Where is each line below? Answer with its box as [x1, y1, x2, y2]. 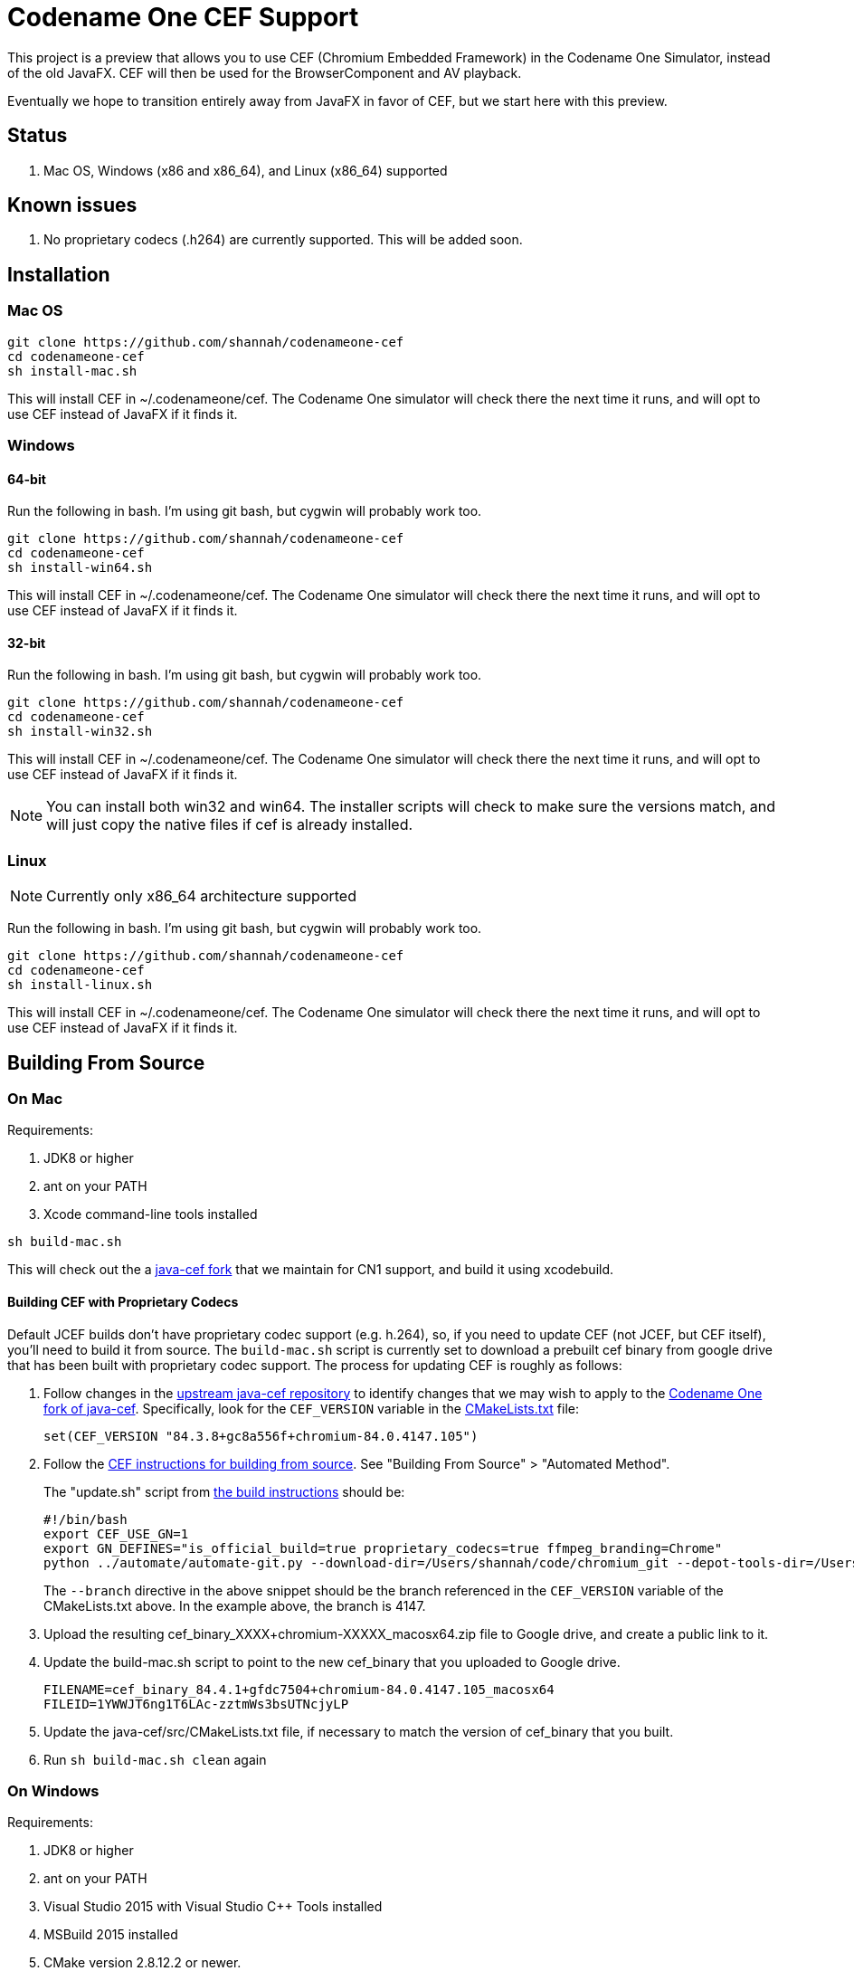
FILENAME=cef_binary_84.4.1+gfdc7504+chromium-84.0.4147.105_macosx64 [43, 1681, 555, 1697]
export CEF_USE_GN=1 [43, 1526, 189, 1541]
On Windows [7, 1782, 100, 1801]
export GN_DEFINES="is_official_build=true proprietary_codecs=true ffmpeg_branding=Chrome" [43, 1540, 723, 1556]
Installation [7, 262, 110, 286]
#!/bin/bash [43, 1511, 128, 1527]
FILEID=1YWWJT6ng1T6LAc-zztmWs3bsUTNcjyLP [43, 1696, 349, 1711]
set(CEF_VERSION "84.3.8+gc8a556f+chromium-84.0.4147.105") [43, 1428, 479, 1443]
